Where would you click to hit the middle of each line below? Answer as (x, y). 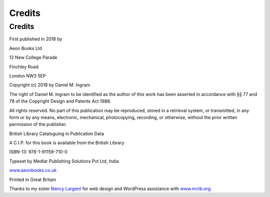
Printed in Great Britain (33, 179)
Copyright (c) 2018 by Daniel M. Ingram (50, 85)
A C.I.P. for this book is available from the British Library (67, 143)
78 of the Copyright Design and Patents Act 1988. (60, 101)
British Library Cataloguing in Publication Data (57, 133)
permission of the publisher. (38, 124)
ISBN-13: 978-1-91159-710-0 (38, 152)
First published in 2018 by (36, 39)
